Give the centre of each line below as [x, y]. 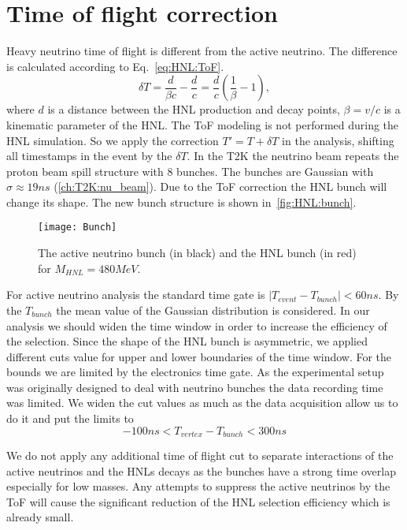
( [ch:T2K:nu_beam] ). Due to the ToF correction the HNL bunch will [220, 187]
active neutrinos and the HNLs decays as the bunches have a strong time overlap [201, 470]
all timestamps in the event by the [89, 156]
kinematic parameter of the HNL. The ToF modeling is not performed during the [203, 124]
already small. [40, 517]
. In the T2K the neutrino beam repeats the [293, 156]
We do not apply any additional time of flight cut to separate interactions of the [200, 455]
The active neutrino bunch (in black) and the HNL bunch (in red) [197, 253]
